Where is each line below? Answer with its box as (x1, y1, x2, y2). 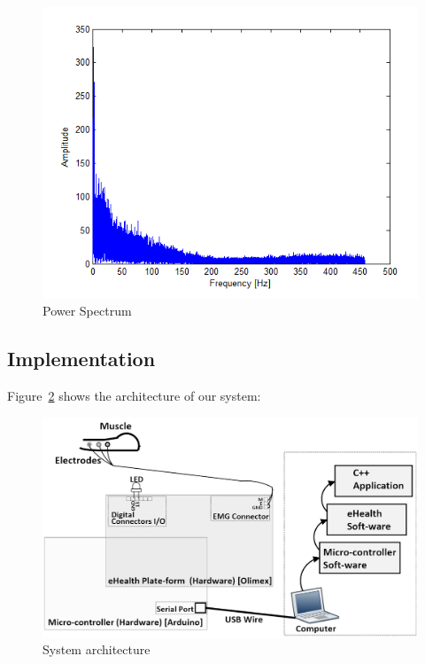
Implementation (7, 345, 156, 372)
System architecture (42, 640, 151, 659)
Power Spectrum (42, 301, 132, 320)
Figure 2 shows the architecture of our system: (7, 387, 261, 405)
